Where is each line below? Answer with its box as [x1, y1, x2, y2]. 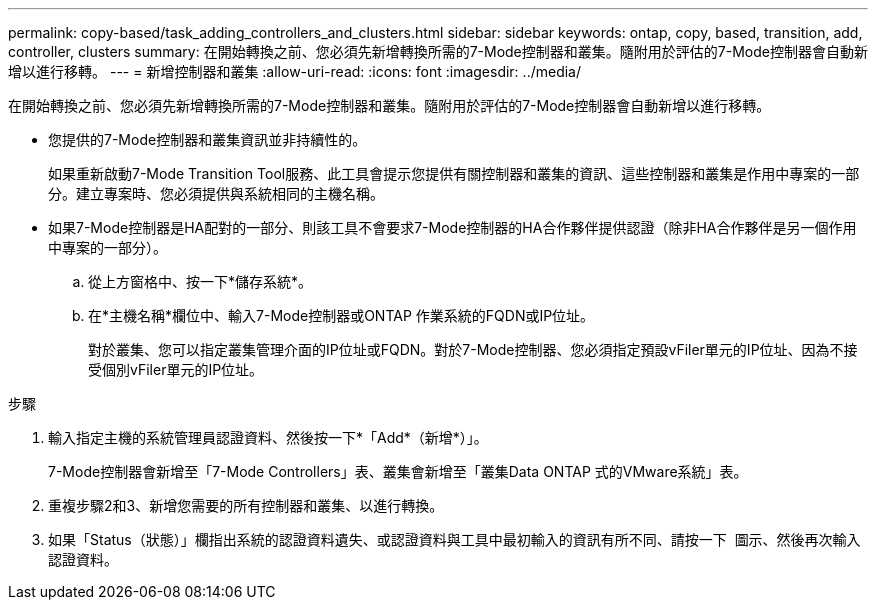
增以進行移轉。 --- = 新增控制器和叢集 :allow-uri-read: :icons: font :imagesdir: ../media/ [8, 63, 582, 80]
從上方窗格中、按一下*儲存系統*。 [88, 273, 313, 290]
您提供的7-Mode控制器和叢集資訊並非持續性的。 [48, 131, 367, 148]
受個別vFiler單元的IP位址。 [88, 361, 264, 378]
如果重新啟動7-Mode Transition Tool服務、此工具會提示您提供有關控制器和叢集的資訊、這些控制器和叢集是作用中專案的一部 [48, 165, 860, 182]
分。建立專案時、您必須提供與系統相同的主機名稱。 [48, 185, 384, 202]
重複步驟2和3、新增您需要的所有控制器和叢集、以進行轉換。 [48, 497, 444, 514]
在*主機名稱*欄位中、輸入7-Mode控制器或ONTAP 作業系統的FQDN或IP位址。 [88, 307, 595, 324]
